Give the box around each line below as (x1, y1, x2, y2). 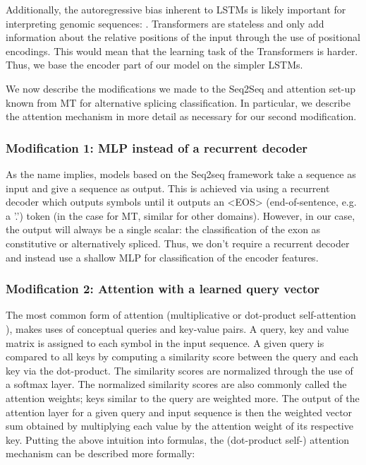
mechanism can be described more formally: (6, 446, 195, 461)
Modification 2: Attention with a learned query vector (6, 280, 320, 298)
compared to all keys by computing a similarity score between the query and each (6, 349, 359, 364)
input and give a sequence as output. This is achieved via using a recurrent (6, 180, 330, 195)
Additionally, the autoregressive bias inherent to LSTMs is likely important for (6, 2, 346, 16)
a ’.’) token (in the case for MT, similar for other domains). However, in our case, (6, 208, 355, 223)
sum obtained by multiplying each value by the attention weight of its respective (6, 418, 353, 433)
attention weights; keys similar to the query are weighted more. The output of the (6, 390, 360, 405)
